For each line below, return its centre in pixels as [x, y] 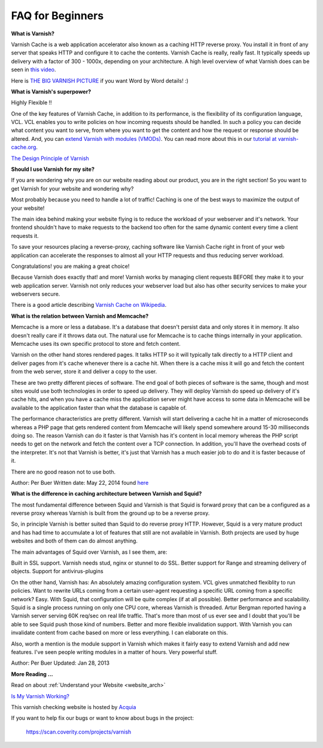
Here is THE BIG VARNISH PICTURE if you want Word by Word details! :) [100, 80]
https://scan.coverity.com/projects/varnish [79, 732]
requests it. [25, 236]
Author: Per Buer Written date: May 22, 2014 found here [80, 482]
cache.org [24, 147]
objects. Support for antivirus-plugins [57, 571]
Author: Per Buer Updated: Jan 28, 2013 [60, 663]
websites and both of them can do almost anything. [74, 541]
